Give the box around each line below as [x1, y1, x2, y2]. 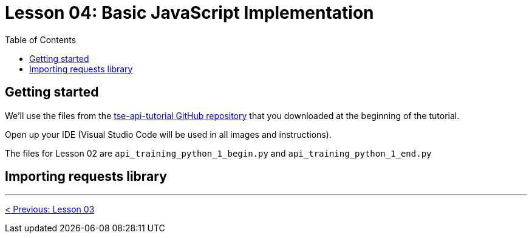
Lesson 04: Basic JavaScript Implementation [5, 2, 374, 23]
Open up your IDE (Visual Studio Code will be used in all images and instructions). [5, 129, 332, 140]
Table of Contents [5, 34, 77, 45]
